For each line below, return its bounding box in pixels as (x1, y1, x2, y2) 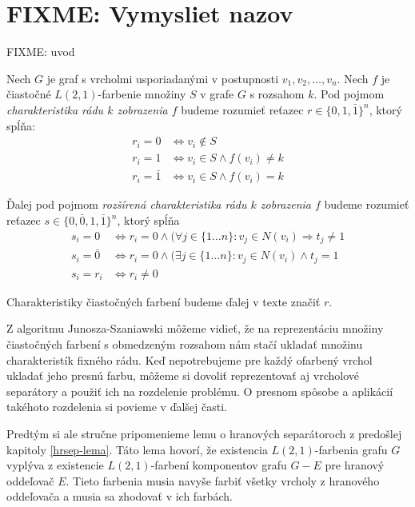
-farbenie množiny (98, 86, 186, 102)
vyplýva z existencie (6, 457, 104, 473)
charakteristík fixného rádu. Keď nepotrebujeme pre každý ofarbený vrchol (6, 351, 373, 368)
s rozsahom (249, 86, 305, 102)
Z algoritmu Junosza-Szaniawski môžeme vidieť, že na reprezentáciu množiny (6, 320, 384, 337)
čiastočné (6, 86, 51, 102)
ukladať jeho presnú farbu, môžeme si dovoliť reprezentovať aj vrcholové (6, 367, 359, 384)
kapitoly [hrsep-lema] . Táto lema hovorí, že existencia (6, 441, 268, 457)
